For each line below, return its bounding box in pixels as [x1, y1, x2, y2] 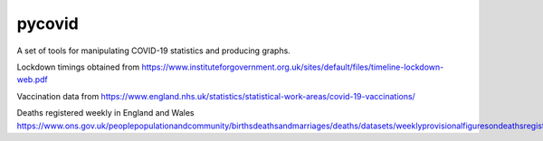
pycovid [16, 14, 79, 33]
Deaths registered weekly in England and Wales [16, 108, 195, 118]
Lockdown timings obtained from [16, 61, 140, 72]
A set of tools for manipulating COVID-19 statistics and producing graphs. [16, 45, 291, 56]
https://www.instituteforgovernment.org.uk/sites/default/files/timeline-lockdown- [141, 61, 444, 72]
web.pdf [16, 74, 49, 85]
